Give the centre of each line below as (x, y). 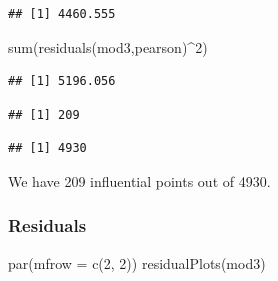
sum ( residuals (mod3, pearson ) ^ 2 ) (108, 46)
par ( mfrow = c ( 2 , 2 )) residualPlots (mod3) (137, 262)
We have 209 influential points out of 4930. (139, 180)
